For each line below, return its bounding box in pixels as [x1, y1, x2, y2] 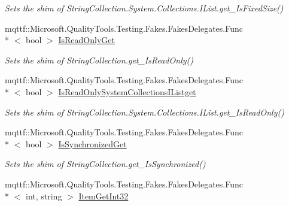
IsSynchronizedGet [58, 137, 127, 150]
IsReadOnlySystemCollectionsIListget [58, 85, 196, 98]
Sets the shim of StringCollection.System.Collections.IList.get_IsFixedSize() [5, 2, 284, 14]
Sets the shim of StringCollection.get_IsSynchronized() [5, 157, 206, 170]
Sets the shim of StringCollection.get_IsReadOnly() [5, 53, 193, 66]
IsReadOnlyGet [58, 34, 115, 46]
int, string [25, 189, 62, 202]
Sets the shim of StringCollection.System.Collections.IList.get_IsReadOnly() [5, 105, 284, 118]
